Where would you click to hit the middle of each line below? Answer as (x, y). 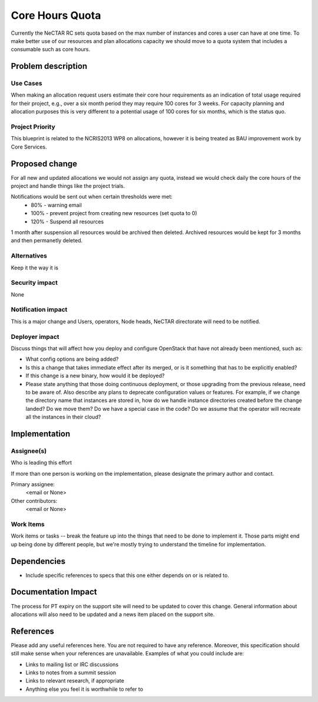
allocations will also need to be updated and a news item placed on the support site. (113, 614)
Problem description (49, 66)
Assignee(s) (29, 451)
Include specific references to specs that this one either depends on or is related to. (127, 575)
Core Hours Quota (56, 15)
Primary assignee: (33, 485)
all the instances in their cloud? (63, 417)
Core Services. (29, 147)
